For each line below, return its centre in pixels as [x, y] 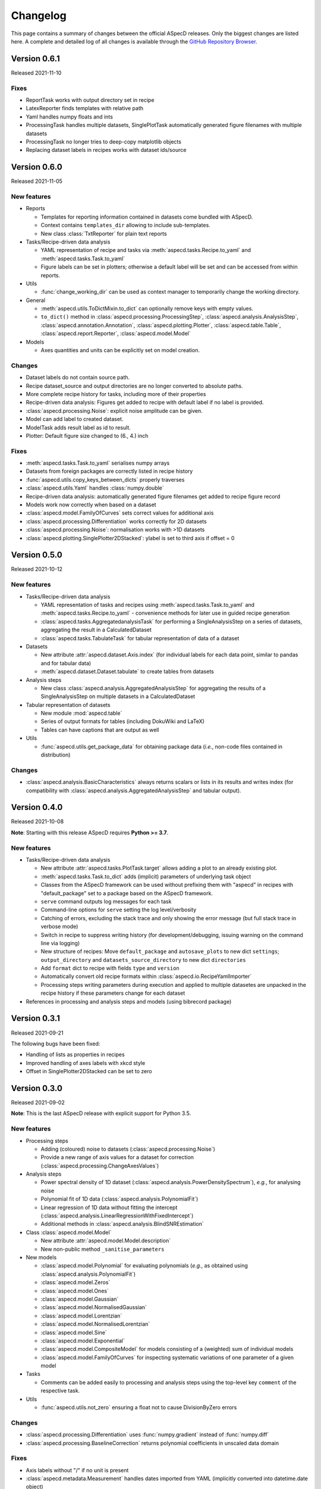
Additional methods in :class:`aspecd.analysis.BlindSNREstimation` [122, 1224]
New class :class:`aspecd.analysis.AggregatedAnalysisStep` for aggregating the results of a [153, 688]
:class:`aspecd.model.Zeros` [75, 1282]
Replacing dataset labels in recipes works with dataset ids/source [106, 150]
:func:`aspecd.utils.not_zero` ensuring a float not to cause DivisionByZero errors [139, 1407]
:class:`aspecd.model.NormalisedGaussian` [94, 1307]
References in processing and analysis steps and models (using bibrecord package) [129, 1001]
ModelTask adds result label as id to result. [78, 427]
